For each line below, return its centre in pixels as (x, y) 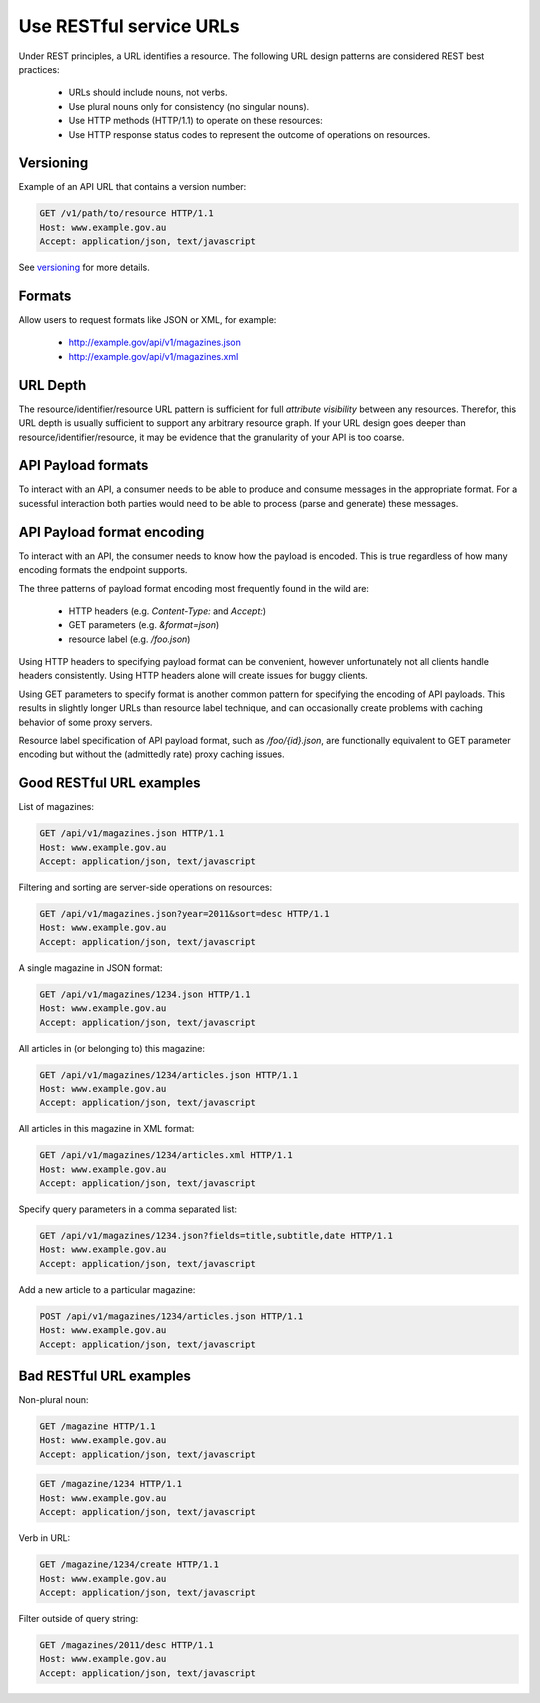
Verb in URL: (44, 1538)
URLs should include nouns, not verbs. (148, 92)
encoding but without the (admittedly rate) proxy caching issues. (151, 754)
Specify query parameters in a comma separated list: (128, 1209)
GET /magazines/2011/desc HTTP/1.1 (126, 1644)
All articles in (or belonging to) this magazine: (111, 1048)
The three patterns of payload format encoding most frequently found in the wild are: (194, 588)
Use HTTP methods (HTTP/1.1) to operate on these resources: (196, 121)
